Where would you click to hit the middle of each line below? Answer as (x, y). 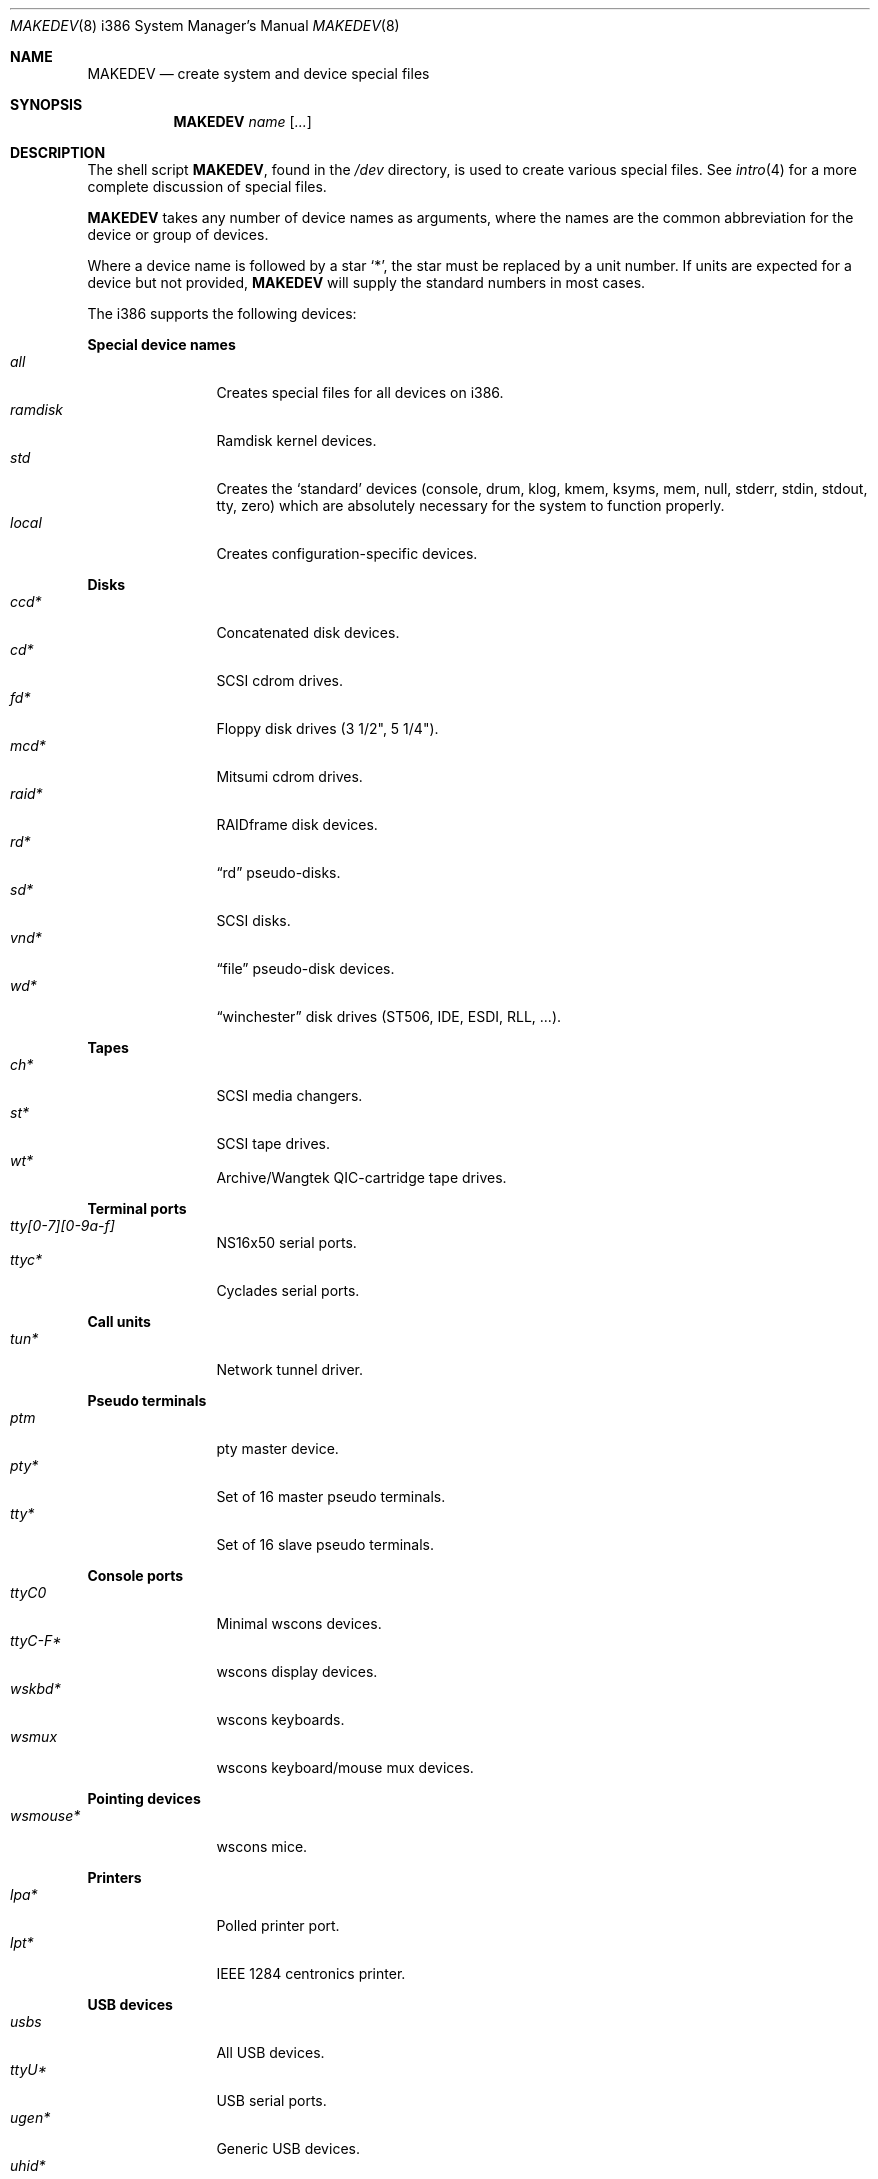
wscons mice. (262, 1846)
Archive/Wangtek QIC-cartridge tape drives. (361, 1177)
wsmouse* (45, 1815)
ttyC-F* (36, 1640)
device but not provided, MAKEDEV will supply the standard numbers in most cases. (366, 282)
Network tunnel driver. (290, 1369)
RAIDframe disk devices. (297, 824)
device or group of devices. (178, 234)
